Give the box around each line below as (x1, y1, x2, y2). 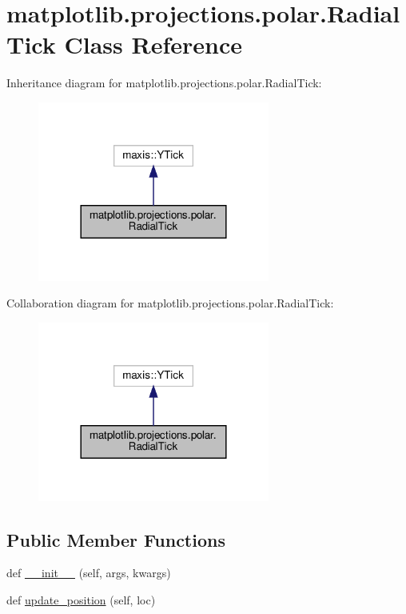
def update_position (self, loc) (6, 591, 156, 608)
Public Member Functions (6, 527, 225, 552)
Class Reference (64, 28, 242, 61)
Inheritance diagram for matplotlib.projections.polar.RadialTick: (6, 74, 322, 91)
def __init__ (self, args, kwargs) (6, 564, 171, 581)
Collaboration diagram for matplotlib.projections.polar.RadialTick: (6, 295, 334, 311)
